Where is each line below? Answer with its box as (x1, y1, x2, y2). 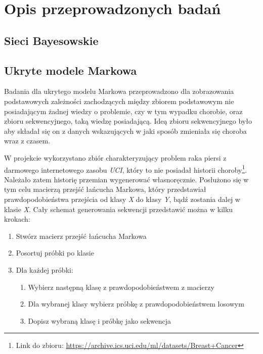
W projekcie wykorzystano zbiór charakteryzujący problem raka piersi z (4, 152, 227, 163)
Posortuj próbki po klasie (16, 247, 94, 258)
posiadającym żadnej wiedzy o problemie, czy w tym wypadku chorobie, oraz (4, 106, 243, 116)
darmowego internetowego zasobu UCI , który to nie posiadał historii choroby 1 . (4, 163, 247, 175)
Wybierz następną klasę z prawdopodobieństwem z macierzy (28, 281, 214, 292)
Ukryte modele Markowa (4, 62, 137, 78)
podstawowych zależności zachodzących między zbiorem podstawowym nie (4, 95, 234, 106)
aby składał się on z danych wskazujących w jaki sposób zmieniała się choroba (4, 125, 247, 136)
